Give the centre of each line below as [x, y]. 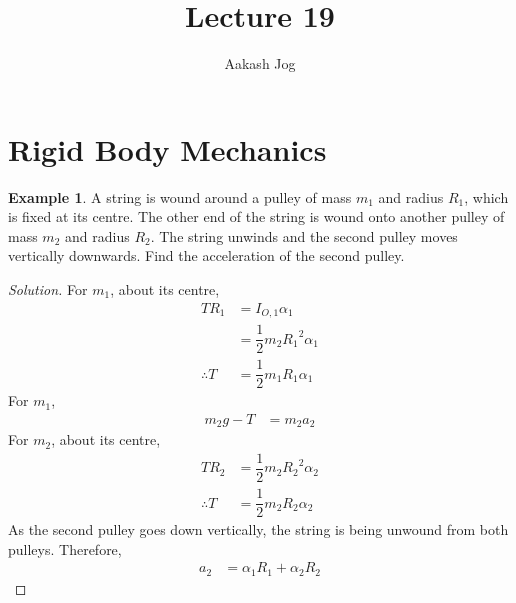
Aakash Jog [260, 63]
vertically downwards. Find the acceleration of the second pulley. [206, 255]
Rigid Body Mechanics [167, 148]
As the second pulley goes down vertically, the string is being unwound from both [258, 529]
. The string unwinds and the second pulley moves [304, 235]
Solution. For [48, 289]
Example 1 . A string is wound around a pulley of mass [180, 196]
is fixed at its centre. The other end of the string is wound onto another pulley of [256, 216]
